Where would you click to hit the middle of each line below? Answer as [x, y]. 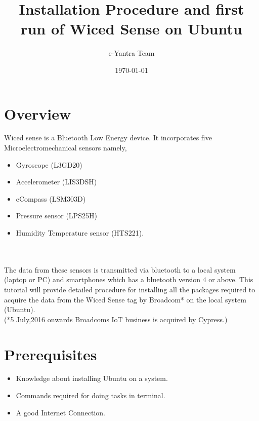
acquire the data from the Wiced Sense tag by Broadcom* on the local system [125, 299]
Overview [38, 113]
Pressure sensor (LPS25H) [56, 216]
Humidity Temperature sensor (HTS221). [80, 233]
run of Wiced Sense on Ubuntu [132, 29]
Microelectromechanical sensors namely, [66, 148]
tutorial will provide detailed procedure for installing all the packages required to [130, 289]
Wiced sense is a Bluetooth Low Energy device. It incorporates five [108, 138]
